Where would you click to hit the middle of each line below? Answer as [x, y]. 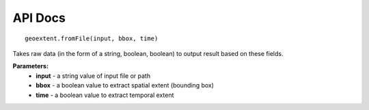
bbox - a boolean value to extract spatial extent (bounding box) [125, 85]
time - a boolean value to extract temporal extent [105, 95]
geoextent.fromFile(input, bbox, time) [92, 38]
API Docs [39, 18]
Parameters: [31, 66]
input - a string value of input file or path [93, 76]
